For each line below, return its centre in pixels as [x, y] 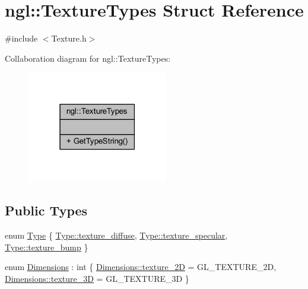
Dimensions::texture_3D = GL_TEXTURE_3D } [97, 278]
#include [21, 38]
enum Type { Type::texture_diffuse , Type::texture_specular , [116, 235]
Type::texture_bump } [47, 247]
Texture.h [69, 38]
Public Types [46, 210]
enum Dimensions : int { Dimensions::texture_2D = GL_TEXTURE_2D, [141, 267]
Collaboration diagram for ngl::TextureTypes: [88, 58]
